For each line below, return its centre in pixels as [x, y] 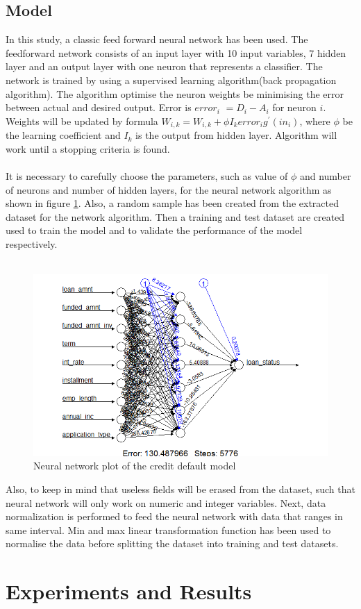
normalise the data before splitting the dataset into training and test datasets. [172, 543]
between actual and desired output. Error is [99, 107]
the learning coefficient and [63, 135]
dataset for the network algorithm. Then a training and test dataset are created [175, 216]
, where [315, 120]
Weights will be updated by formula [82, 120]
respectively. [32, 243]
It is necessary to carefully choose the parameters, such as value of [147, 176]
